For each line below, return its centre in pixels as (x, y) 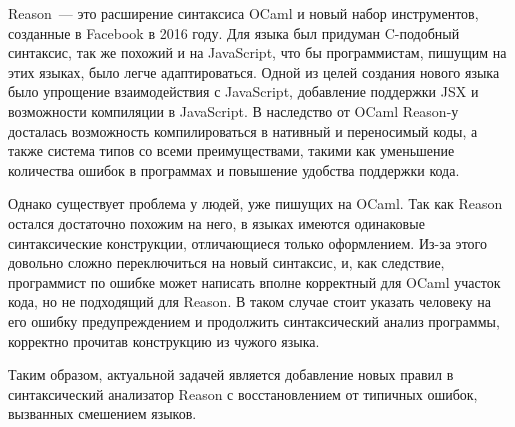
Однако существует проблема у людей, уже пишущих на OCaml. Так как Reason (255, 203)
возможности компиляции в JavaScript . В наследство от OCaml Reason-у (233, 110)
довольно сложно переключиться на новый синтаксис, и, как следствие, (226, 262)
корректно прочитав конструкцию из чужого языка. (164, 340)
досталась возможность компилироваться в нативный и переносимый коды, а (243, 130)
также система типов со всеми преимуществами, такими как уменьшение (231, 150)
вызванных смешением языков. (102, 413)
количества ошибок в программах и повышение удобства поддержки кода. (234, 169)
